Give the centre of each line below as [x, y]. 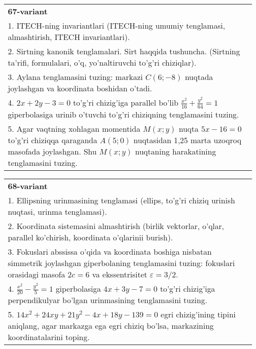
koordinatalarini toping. [49, 337]
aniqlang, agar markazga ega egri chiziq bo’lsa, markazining [111, 326]
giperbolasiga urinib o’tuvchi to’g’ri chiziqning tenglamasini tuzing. [124, 114]
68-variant [28, 186]
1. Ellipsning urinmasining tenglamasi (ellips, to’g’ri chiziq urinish [122, 200]
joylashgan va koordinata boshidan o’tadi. [80, 88]
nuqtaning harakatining [176, 151]
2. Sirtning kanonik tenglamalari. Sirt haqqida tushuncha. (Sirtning [124, 51]
